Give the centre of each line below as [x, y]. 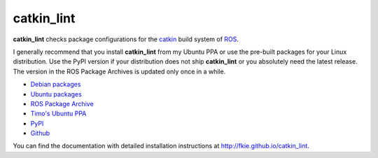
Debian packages [56, 85]
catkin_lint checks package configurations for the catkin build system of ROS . [126, 39]
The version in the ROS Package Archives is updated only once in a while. [119, 71]
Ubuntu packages [56, 94]
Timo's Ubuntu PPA [58, 114]
